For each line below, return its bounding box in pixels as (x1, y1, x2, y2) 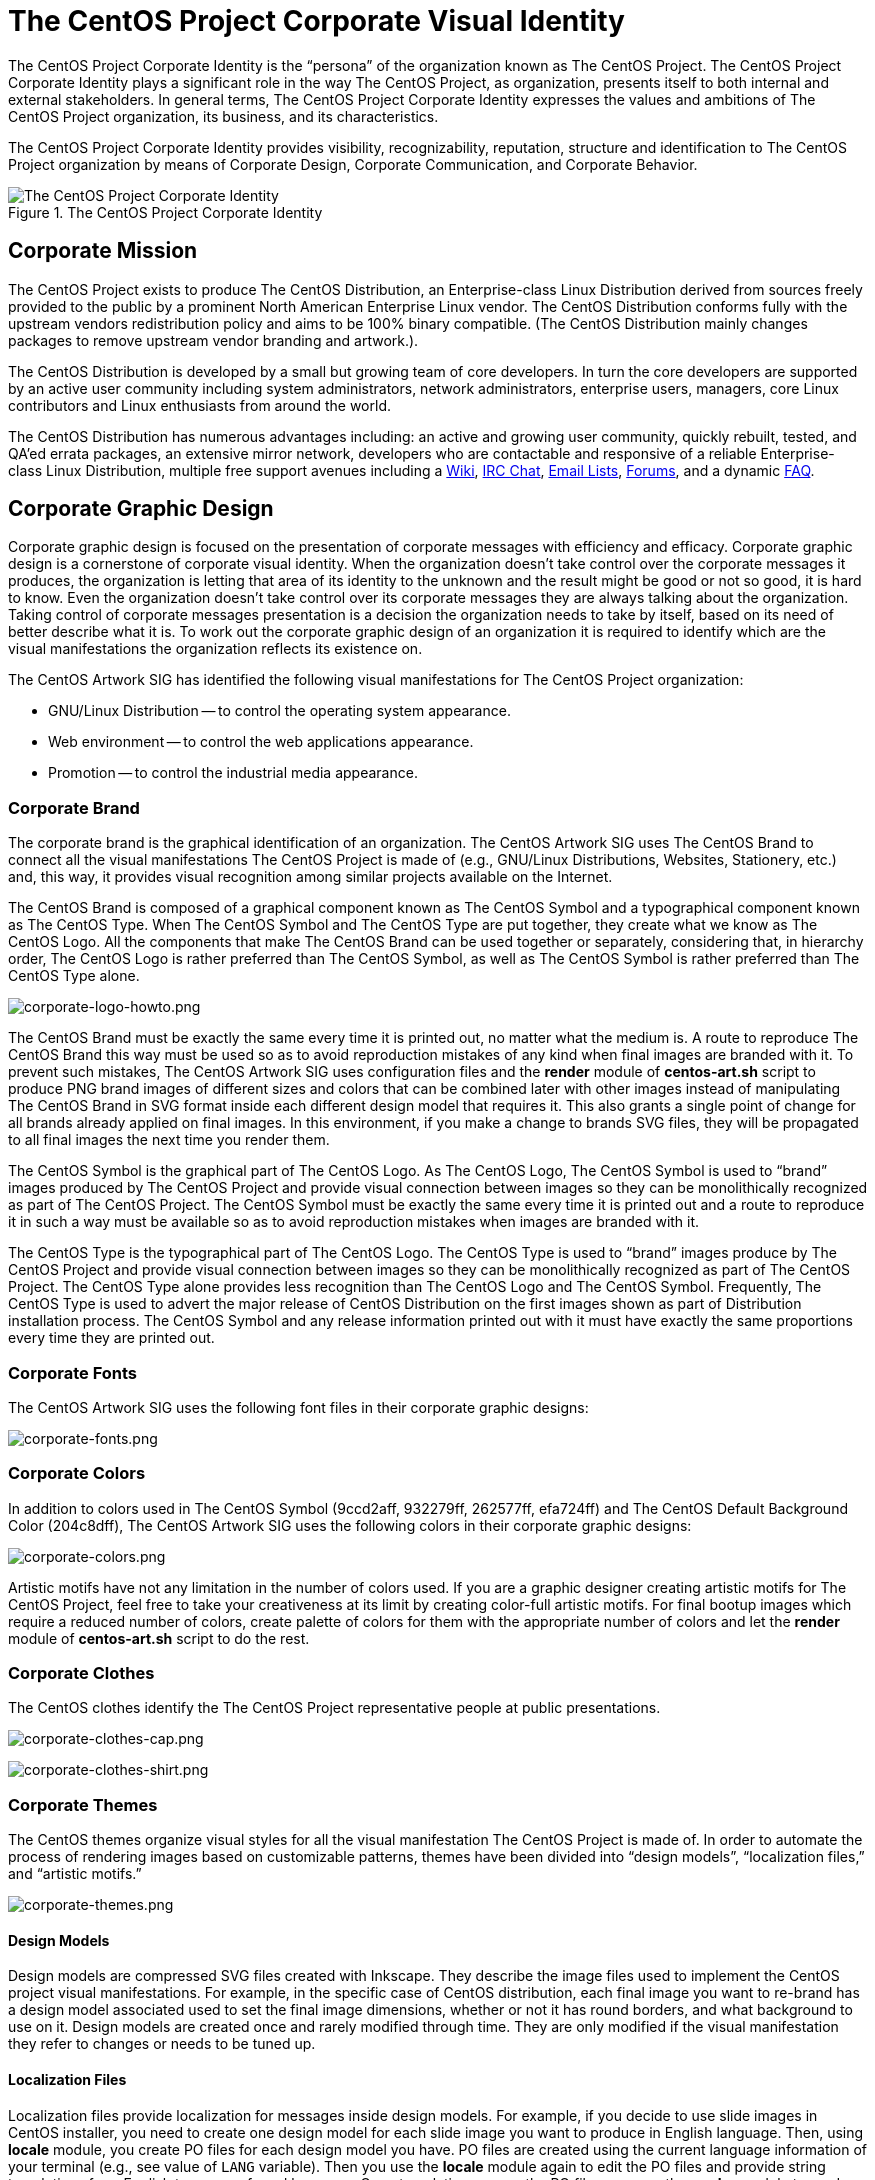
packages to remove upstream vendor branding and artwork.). (8, 331, 419, 349)
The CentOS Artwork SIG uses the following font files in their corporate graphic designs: (8, 1398, 589, 1416)
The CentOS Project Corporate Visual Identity (8, 4, 625, 38)
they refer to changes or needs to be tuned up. (8, 2035, 316, 2053)
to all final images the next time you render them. (8, 1131, 330, 1149)
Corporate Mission (8, 238, 198, 264)
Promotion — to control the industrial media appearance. (48, 764, 418, 782)
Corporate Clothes (8, 1663, 155, 1684)
